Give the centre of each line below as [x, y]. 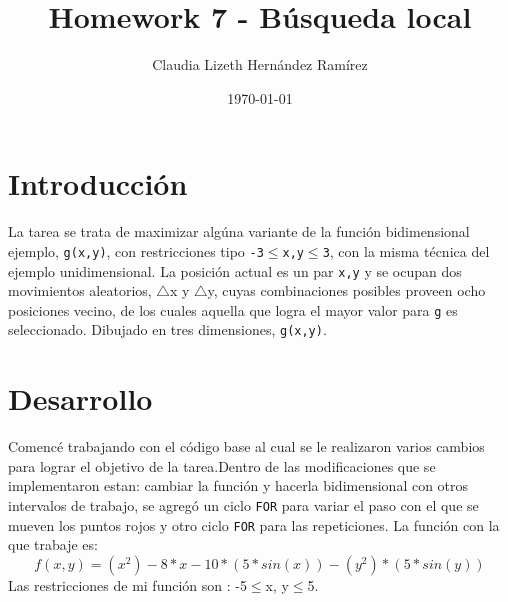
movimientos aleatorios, [80, 290]
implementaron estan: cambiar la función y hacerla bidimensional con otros [238, 485]
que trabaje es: [53, 544]
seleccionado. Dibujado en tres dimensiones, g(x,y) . [167, 329]
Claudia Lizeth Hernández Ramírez [260, 64]
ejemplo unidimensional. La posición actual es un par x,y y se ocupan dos [235, 270]
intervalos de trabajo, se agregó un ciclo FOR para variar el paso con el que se [243, 504]
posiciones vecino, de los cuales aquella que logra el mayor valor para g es [233, 309]
